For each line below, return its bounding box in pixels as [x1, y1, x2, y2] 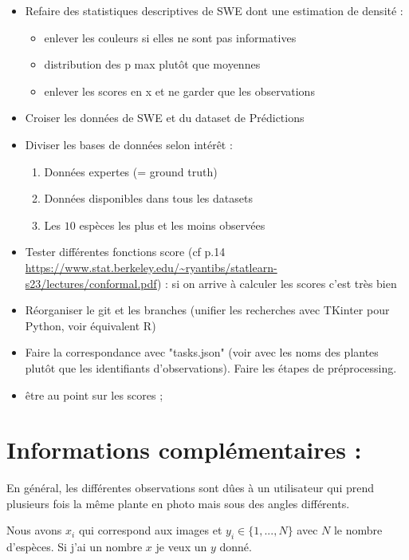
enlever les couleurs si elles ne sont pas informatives [44, 29, 297, 45]
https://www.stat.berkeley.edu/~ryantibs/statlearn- [25, 258, 277, 275]
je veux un [155, 538, 207, 555]
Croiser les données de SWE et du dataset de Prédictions [25, 109, 305, 126]
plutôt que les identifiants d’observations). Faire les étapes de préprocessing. [25, 359, 397, 376]
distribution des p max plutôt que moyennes [44, 56, 261, 73]
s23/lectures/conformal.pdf [25, 274, 157, 291]
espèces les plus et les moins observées [79, 216, 265, 233]
